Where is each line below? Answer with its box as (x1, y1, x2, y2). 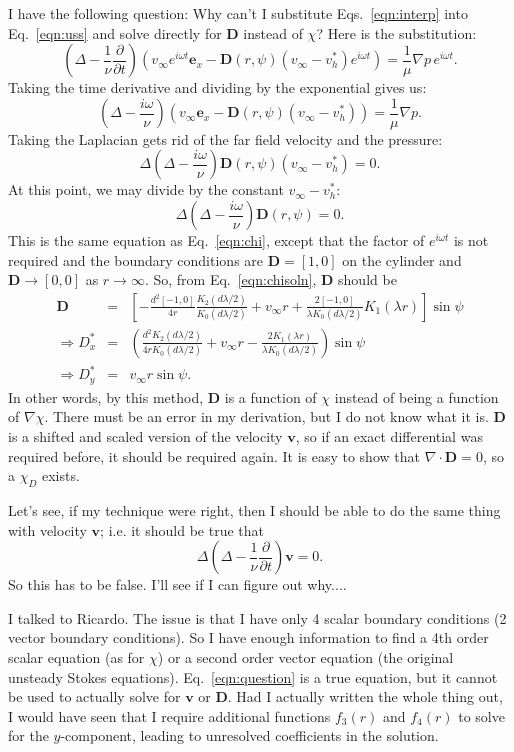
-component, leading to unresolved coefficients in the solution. (60, 725, 439, 746)
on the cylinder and (342, 249, 462, 270)
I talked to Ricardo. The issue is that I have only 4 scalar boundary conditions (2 (8, 607, 507, 628)
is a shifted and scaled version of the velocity (8, 426, 283, 447)
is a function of (224, 386, 317, 407)
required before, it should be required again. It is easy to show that (8, 445, 420, 466)
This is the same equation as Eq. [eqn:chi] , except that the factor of (8, 230, 425, 251)
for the (8, 725, 49, 746)
